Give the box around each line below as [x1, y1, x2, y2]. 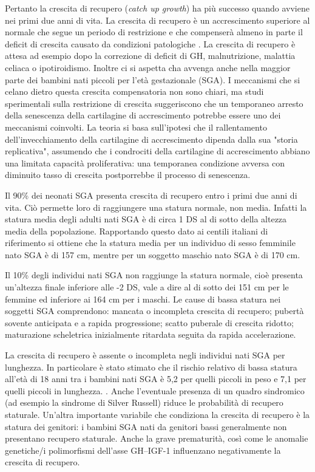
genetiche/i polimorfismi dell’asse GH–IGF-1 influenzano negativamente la [5, 443, 281, 456]
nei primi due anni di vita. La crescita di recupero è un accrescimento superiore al [5, 13, 310, 26]
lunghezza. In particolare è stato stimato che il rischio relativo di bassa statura [5, 360, 297, 373]
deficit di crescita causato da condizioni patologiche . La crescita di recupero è [5, 37, 296, 50]
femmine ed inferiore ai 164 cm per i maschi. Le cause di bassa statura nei [5, 292, 281, 305]
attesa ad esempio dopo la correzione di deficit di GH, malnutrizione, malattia [5, 49, 296, 62]
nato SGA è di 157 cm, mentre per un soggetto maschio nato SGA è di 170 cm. [5, 248, 300, 261]
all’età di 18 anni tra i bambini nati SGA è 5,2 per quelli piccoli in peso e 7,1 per [5, 372, 307, 385]
